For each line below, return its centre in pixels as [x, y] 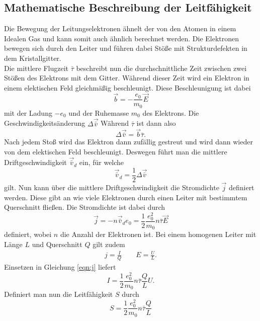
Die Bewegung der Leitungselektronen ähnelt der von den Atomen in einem [120, 28]
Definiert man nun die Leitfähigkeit [59, 294]
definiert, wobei [28, 234]
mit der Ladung [28, 112]
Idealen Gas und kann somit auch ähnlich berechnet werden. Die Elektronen [122, 38]
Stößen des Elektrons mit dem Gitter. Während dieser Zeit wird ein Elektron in [127, 78]
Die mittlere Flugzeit [36, 68]
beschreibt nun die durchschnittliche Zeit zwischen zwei [161, 68]
